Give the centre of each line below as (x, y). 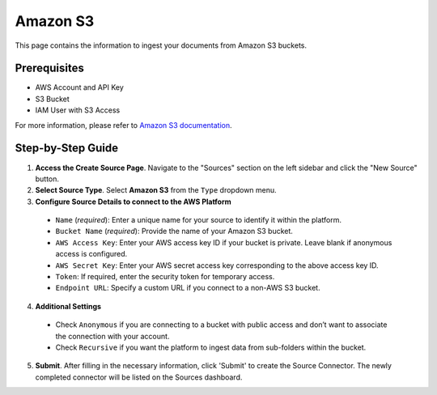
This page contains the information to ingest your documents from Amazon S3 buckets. (161, 45)
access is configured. (91, 254)
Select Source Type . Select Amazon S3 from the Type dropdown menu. (156, 190)
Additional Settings (68, 306)
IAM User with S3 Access (78, 110)
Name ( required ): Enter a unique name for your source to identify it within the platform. (198, 220)
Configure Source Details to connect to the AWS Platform (134, 202)
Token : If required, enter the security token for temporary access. (165, 277)
